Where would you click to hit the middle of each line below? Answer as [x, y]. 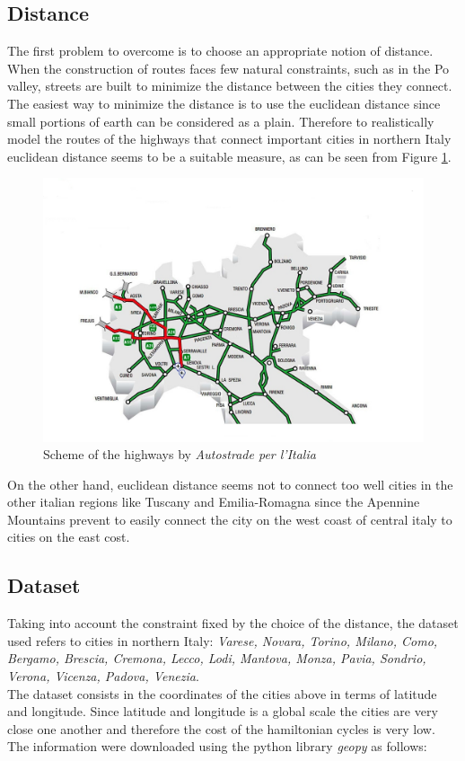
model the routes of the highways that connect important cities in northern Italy [229, 139]
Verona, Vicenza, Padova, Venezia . [103, 676]
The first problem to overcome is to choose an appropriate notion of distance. [220, 51]
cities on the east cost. [69, 537]
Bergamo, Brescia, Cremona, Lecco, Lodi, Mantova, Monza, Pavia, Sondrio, [217, 658]
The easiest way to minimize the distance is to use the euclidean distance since [224, 103]
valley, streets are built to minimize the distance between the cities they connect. [230, 86]
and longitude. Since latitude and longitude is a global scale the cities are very [223, 711]
